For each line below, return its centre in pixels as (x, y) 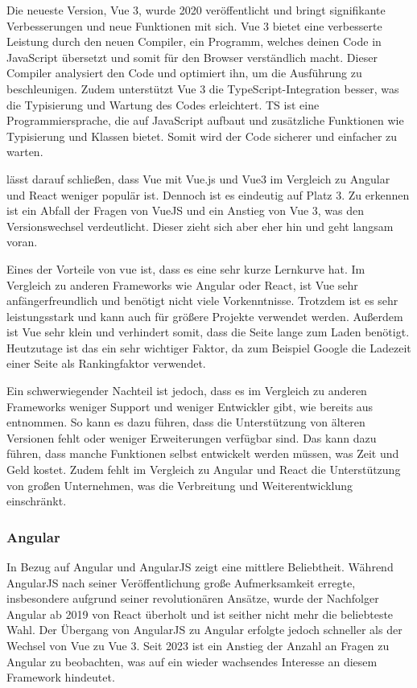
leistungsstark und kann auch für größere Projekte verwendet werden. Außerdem (205, 316)
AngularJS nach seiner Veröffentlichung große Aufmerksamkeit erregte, (181, 582)
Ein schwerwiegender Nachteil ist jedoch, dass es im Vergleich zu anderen (187, 391)
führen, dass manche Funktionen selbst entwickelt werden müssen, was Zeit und (203, 453)
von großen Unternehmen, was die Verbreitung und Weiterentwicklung (180, 485)
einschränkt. (37, 501)
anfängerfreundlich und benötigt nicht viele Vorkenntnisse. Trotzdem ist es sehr (202, 301)
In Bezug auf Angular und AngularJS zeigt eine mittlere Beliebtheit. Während (200, 567)
